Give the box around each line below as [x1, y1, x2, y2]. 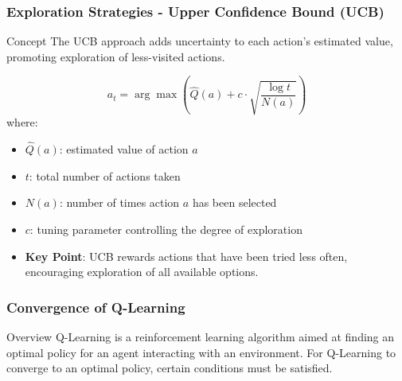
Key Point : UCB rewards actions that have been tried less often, [25, 247, 348, 264]
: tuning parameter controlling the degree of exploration [29, 220, 302, 237]
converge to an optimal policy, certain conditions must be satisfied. [6, 360, 333, 376]
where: [6, 114, 38, 130]
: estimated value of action [59, 141, 189, 157]
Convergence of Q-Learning [6, 297, 185, 317]
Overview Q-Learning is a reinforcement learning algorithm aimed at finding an [6, 328, 395, 344]
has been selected [192, 194, 277, 211]
